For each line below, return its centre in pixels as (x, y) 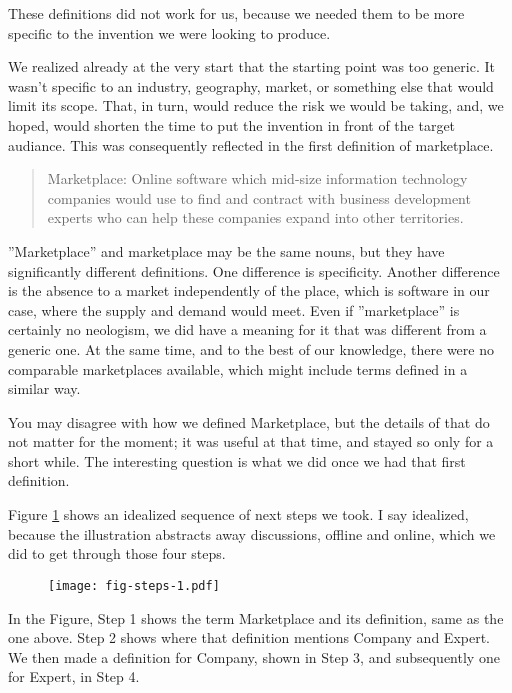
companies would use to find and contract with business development (259, 197)
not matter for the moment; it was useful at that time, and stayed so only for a (251, 441)
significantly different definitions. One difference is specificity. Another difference (254, 270)
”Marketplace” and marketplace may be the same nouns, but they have (226, 250)
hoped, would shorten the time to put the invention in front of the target (232, 124)
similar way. (44, 388)
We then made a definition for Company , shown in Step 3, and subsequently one (254, 656)
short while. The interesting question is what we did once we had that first (237, 460)
